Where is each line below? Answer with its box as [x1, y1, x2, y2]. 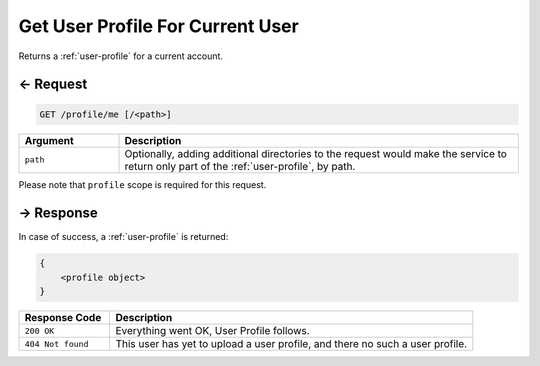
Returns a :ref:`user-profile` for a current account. [18, 50, 224, 62]
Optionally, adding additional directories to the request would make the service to [124, 146, 507, 160]
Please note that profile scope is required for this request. [18, 178, 267, 190]
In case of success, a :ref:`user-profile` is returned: [18, 231, 229, 243]
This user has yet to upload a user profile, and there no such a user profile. [115, 337, 468, 351]
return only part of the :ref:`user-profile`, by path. [124, 159, 356, 173]
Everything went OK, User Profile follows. [115, 324, 310, 338]
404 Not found [24, 338, 89, 349]
